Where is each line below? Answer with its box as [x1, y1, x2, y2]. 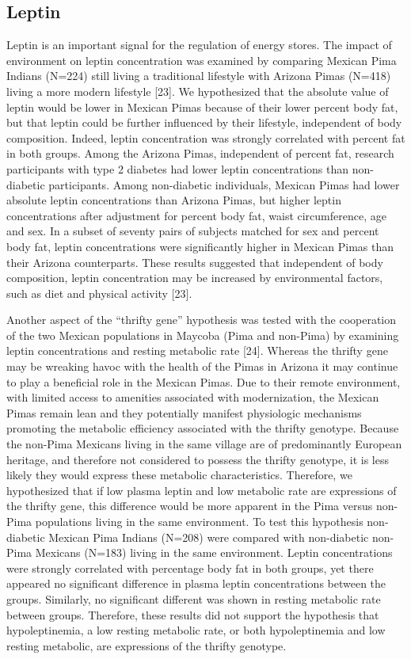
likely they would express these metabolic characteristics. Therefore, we [6, 467, 352, 483]
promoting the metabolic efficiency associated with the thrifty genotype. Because [6, 420, 399, 436]
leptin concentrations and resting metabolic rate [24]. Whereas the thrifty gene [6, 342, 388, 359]
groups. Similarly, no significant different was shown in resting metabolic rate [6, 590, 381, 607]
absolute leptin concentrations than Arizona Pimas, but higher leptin [6, 192, 341, 208]
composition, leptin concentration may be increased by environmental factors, [6, 269, 383, 286]
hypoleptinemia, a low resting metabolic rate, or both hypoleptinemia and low [6, 622, 386, 638]
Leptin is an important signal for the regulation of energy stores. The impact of [6, 36, 392, 53]
